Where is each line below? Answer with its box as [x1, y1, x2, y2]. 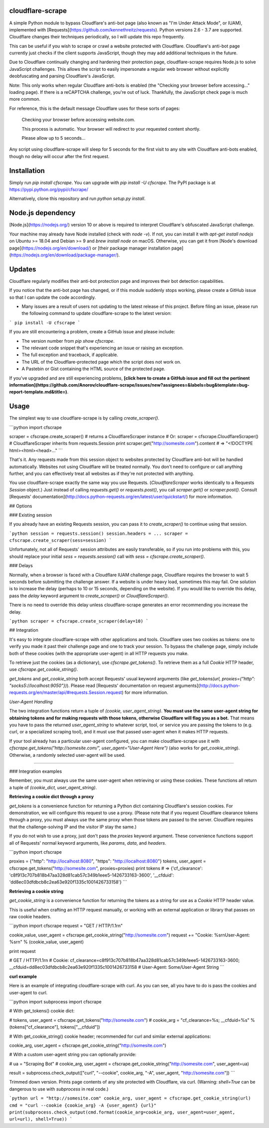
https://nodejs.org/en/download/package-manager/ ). [10, 252, 120, 258]
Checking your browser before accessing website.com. [21, 117, 135, 123]
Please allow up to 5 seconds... [21, 135, 86, 141]
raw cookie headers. [9, 913, 52, 920]
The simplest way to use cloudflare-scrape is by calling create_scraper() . [9, 415, 159, 421]
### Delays [9, 563, 33, 569]
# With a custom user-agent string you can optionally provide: [9, 1052, 136, 1058]
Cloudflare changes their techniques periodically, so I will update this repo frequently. [9, 34, 185, 40]
